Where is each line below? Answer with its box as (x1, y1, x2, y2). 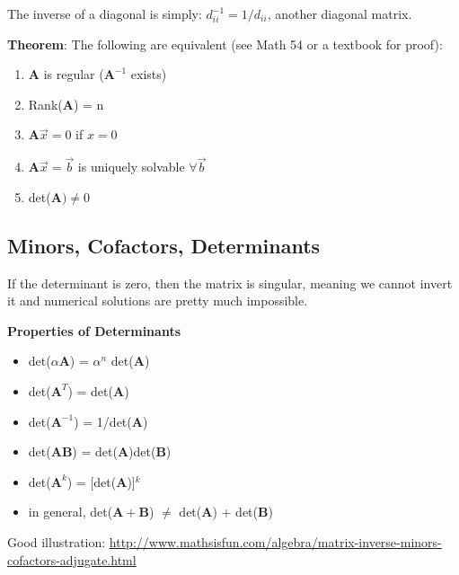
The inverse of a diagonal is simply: (7, 4, 202, 22)
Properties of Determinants (7, 321, 181, 340)
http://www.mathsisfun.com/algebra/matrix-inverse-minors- (109, 532, 442, 551)
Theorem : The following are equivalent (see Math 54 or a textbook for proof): (7, 34, 443, 53)
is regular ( (43, 65, 104, 84)
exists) (130, 65, 167, 84)
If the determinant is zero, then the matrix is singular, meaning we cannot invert (7, 273, 453, 292)
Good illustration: (7, 532, 106, 551)
